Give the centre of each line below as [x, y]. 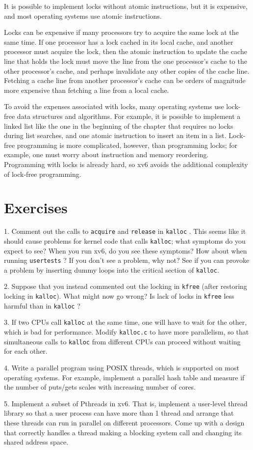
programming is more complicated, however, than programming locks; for [127, 145]
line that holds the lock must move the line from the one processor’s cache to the [126, 61]
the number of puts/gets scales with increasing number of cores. [100, 387]
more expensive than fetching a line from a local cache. [87, 90]
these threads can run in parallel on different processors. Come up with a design [124, 422]
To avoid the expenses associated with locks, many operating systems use [114, 106]
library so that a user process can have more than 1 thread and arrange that [119, 413]
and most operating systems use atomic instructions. [83, 15]
